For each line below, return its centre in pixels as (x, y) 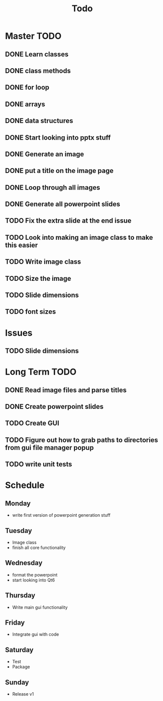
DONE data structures (39, 121)
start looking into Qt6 (34, 580)
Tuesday (19, 531)
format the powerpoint (35, 575)
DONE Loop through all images (53, 188)
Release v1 (23, 694)
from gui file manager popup (49, 447)
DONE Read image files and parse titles (66, 390)
